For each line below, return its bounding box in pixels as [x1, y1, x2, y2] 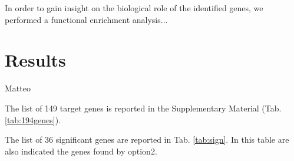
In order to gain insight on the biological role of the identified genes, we [5, 2, 263, 14]
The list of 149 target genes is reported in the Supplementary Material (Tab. [5, 101, 282, 114]
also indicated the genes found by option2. [5, 144, 157, 157]
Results [5, 48, 66, 72]
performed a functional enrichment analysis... [5, 13, 168, 25]
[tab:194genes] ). [5, 113, 61, 126]
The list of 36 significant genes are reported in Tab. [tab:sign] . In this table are [5, 133, 289, 146]
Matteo [5, 82, 31, 94]
